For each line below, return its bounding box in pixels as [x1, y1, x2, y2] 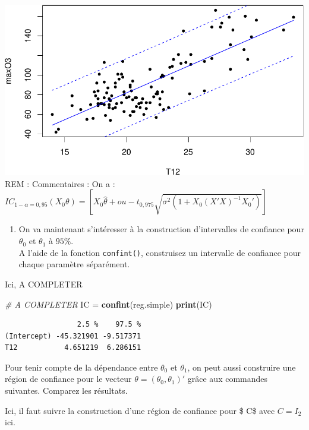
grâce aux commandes [187, 372, 268, 385]
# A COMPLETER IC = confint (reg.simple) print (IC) [5, 298, 212, 310]
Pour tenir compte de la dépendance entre [5, 361, 158, 373]
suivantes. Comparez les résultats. [5, 384, 128, 397]
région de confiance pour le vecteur [5, 372, 132, 385]
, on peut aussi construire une [187, 361, 296, 373]
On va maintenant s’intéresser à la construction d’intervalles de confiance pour [18, 223, 304, 235]
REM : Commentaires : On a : [5, 177, 115, 189]
